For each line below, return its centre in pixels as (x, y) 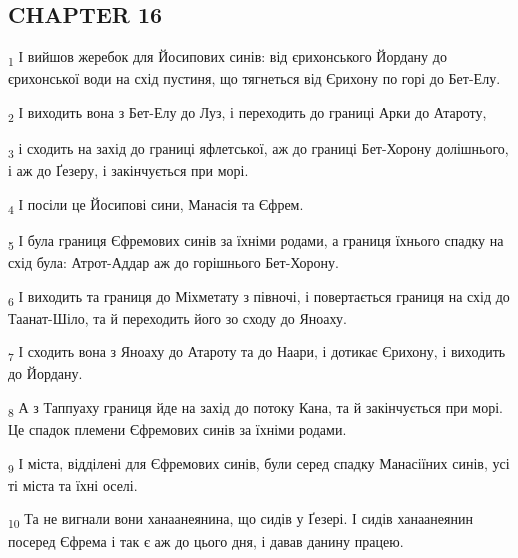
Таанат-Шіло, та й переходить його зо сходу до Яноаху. (177, 317)
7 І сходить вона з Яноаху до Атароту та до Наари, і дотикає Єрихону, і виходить (257, 353)
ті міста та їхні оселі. (73, 484)
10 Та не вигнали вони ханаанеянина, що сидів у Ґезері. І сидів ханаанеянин (240, 520)
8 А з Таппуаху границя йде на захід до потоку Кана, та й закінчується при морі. (255, 408)
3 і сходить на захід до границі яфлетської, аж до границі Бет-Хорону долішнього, (258, 149)
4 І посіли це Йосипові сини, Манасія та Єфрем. (156, 205)
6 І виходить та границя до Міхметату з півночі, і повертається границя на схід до (259, 297)
